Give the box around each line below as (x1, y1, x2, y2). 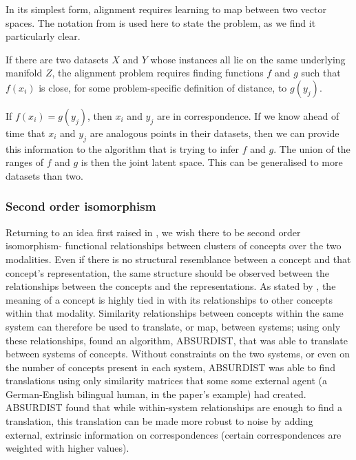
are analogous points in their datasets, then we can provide (90, 125, 339, 140)
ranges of (6, 155, 43, 169)
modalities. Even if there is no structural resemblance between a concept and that (6, 251, 351, 266)
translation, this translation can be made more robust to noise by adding (6, 414, 313, 428)
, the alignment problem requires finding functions (52, 65, 264, 80)
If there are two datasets (6, 52, 109, 66)
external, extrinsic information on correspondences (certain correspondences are (6, 427, 342, 441)
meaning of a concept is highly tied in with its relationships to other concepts (6, 292, 333, 306)
